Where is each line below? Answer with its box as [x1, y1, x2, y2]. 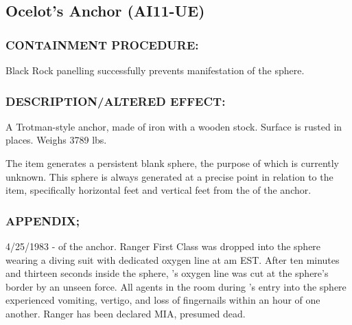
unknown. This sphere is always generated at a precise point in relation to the [5, 169, 333, 183]
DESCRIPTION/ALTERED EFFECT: [5, 92, 226, 109]
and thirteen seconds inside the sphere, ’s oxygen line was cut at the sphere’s [5, 266, 329, 280]
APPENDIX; [5, 212, 80, 229]
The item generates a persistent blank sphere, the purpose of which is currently [5, 156, 340, 170]
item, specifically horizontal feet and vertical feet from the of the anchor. [5, 183, 312, 197]
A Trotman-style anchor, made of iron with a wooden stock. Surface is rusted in [5, 119, 342, 133]
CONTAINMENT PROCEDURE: [5, 36, 199, 53]
